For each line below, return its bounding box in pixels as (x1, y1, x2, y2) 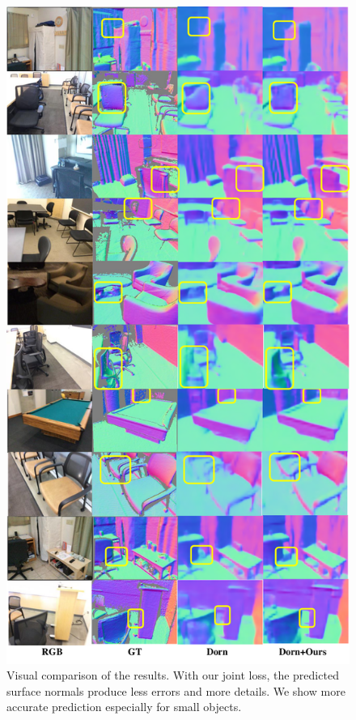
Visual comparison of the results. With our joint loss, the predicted (6, 667, 339, 684)
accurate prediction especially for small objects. (6, 698, 242, 715)
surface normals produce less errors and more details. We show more (6, 682, 345, 699)
